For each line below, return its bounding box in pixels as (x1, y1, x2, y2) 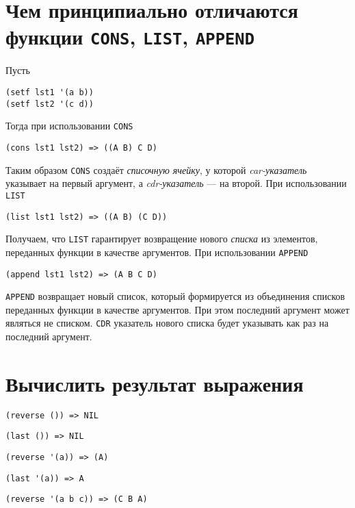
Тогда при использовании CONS (5, 118, 133, 133)
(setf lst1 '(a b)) (5, 88, 94, 98)
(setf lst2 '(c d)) (5, 99, 94, 109)
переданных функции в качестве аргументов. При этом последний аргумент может (5, 302, 350, 316)
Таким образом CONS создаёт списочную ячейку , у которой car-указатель (5, 162, 307, 177)
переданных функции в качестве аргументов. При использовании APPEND (5, 244, 308, 259)
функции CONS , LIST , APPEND (5, 23, 254, 51)
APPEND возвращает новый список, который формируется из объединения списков (5, 289, 345, 303)
